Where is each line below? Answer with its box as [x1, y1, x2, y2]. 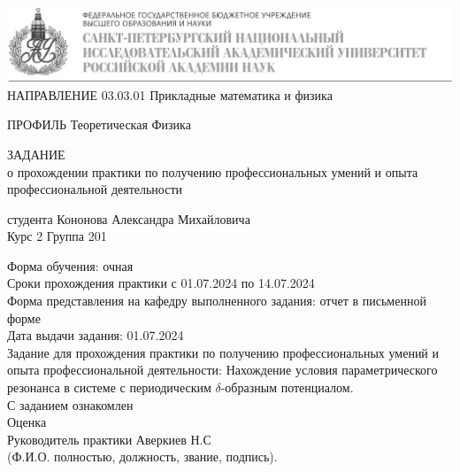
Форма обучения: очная [7, 256, 134, 275]
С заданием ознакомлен [7, 395, 134, 414]
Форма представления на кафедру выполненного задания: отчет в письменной [7, 291, 426, 310]
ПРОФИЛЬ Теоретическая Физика [7, 115, 191, 134]
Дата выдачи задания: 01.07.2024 [7, 326, 184, 344]
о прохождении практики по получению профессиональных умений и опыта [7, 162, 418, 181]
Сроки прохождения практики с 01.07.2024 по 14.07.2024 [7, 274, 315, 292]
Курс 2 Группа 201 [7, 227, 107, 245]
